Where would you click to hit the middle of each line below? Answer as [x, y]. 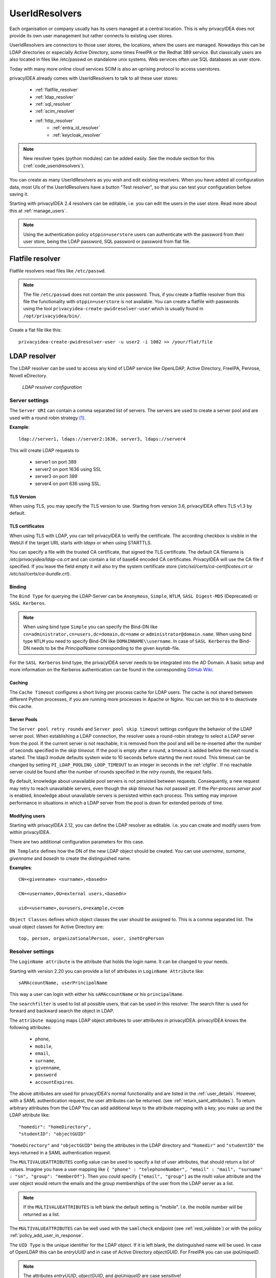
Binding [18, 587]
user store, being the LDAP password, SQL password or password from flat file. [107, 241]
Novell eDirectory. [28, 375]
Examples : [21, 868]
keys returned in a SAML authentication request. [60, 1152]
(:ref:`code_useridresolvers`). [54, 166]
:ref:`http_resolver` [54, 121]
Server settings [29, 400]
